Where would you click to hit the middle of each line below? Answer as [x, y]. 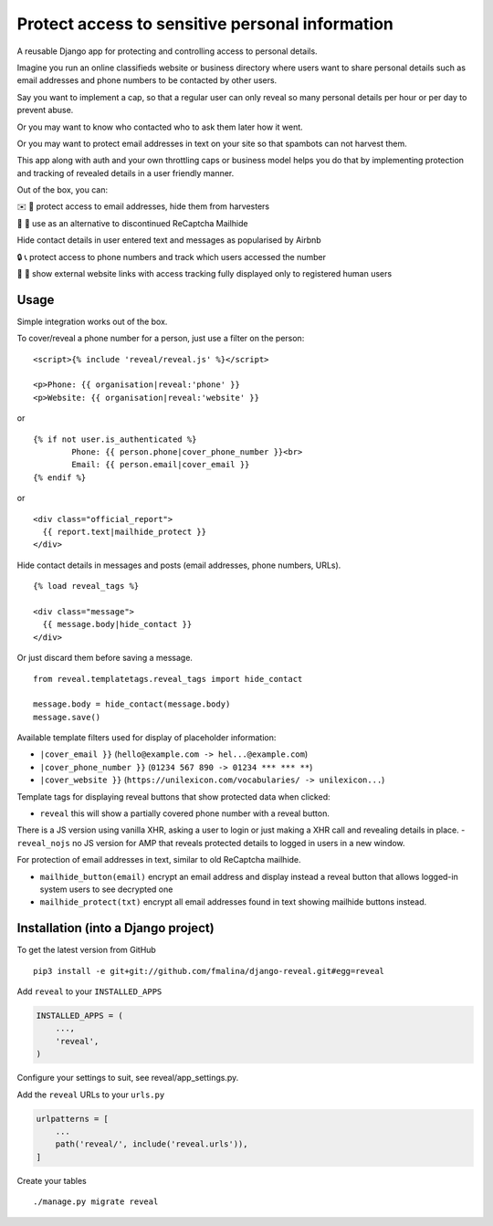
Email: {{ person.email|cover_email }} [161, 465]
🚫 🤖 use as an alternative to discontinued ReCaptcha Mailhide [132, 223]
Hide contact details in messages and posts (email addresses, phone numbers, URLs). [179, 565]
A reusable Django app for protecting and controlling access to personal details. [168, 51]
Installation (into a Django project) [115, 928]
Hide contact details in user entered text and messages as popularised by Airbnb [169, 240]
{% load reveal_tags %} [86, 586]
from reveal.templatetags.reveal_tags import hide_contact [168, 679]
